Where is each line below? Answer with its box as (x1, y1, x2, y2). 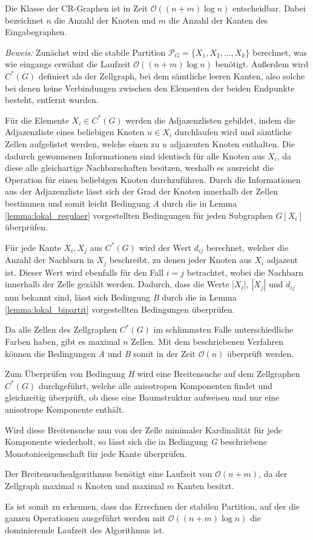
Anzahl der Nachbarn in (5, 253, 94, 266)
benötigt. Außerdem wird (215, 58, 309, 70)
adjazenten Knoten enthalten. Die (170, 137, 295, 150)
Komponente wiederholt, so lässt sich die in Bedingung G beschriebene (5, 435, 268, 448)
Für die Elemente (5, 113, 69, 126)
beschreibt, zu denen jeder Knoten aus (109, 253, 252, 266)
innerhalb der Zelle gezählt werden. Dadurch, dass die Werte (5, 278, 229, 290)
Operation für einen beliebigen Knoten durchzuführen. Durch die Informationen (5, 173, 301, 185)
